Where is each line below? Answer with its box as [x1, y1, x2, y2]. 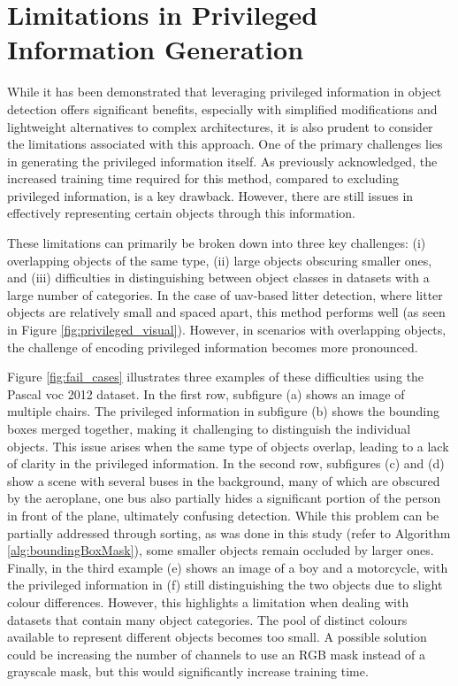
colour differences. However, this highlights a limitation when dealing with [7, 592, 409, 611]
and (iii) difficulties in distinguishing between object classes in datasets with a [7, 268, 430, 287]
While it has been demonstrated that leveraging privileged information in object [7, 82, 442, 101]
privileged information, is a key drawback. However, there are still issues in [7, 186, 414, 204]
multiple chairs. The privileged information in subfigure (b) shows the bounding [7, 402, 439, 420]
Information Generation [7, 31, 304, 67]
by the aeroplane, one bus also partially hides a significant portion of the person [7, 489, 441, 507]
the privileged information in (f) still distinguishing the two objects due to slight [7, 575, 443, 594]
